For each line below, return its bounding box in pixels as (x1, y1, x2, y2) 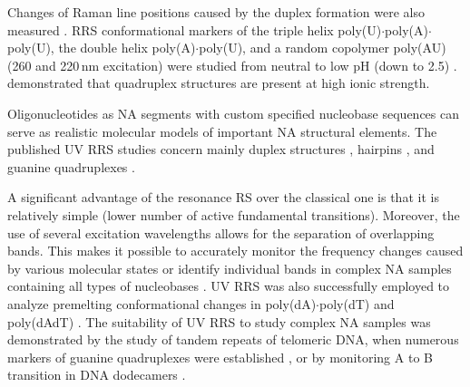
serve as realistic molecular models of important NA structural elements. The (7, 121, 437, 140)
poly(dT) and (318, 294, 395, 313)
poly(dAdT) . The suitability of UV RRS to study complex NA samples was (7, 312, 431, 331)
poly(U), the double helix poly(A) (7, 38, 196, 57)
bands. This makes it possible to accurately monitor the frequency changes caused (7, 241, 464, 260)
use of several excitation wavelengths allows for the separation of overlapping (7, 223, 435, 242)
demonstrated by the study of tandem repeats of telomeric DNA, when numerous (7, 330, 459, 349)
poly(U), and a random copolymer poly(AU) (199, 38, 446, 57)
